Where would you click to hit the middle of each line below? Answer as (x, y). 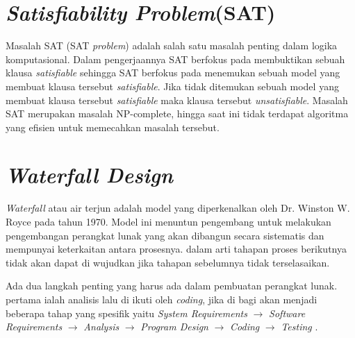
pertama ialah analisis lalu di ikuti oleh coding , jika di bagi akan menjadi (162, 299)
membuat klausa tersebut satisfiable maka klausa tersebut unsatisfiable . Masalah (177, 100)
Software (287, 313)
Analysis (101, 327)
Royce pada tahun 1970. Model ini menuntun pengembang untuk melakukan (168, 221)
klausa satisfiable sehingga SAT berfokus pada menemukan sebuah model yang (173, 73)
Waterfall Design (89, 175)
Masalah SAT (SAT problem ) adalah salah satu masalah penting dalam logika (172, 45)
